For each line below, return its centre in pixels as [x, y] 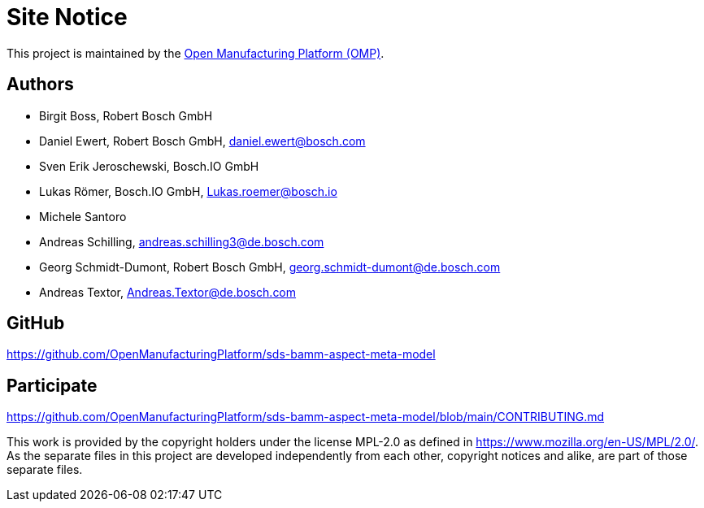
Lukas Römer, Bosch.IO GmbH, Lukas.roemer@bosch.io [188, 191]
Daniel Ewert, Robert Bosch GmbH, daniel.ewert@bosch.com [202, 141]
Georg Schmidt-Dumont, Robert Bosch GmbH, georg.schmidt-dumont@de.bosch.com [270, 267]
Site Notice [67, 17]
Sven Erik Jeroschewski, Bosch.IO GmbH [149, 166]
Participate [52, 385]
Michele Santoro [83, 216]
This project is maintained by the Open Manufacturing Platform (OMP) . [196, 53]
